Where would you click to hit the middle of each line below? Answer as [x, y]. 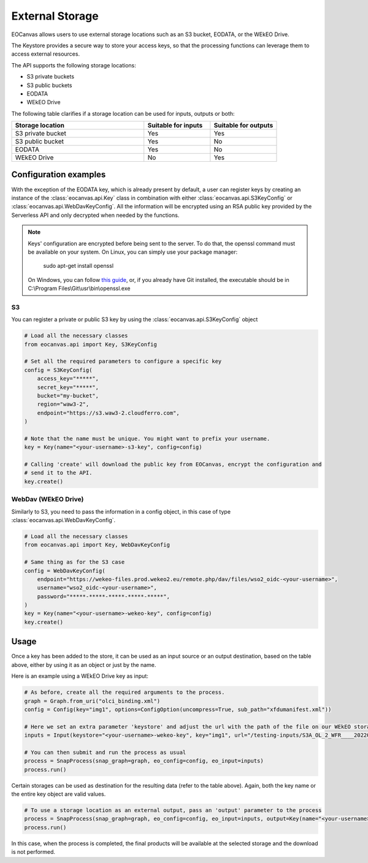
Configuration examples [59, 175]
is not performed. [33, 852]
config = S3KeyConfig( [58, 370]
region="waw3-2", [63, 404]
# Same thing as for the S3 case [75, 562]
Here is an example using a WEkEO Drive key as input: [80, 676]
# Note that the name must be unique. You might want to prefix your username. [147, 439]
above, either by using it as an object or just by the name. [84, 664]
